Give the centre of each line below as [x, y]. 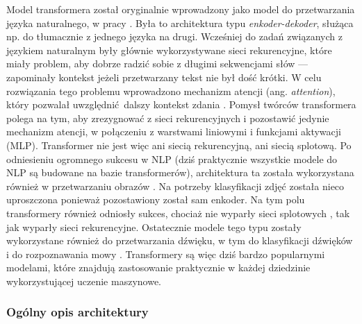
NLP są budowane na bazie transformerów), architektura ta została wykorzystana [180, 172]
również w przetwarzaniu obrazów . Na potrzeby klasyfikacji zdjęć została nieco [175, 186]
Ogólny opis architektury [77, 312]
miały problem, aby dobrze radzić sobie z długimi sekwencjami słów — [157, 63]
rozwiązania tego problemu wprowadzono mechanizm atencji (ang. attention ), [171, 91]
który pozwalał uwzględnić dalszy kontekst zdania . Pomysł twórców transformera [181, 104]
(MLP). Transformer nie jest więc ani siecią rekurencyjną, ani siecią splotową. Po [179, 145]
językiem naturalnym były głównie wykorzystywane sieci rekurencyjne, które [169, 50]
